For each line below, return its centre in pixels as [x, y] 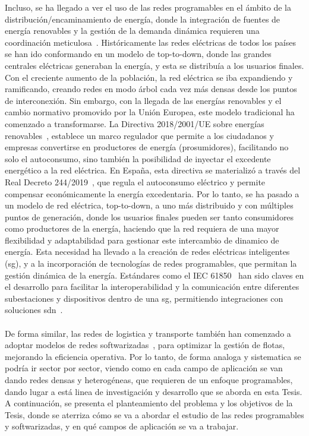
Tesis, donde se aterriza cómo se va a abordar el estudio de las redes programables [154, 414]
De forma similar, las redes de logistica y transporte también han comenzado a [148, 333]
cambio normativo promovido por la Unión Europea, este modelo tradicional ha [150, 112]
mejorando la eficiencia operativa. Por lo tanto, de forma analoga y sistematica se [153, 356]
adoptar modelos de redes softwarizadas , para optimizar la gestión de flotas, [145, 345]
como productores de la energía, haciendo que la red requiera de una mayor [142, 228]
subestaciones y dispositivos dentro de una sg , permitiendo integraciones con [144, 298]
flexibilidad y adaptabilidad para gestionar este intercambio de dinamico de [142, 240]
